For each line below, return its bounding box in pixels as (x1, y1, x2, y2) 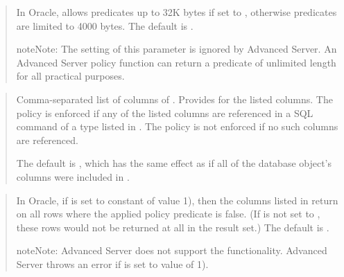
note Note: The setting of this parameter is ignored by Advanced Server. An (16, 42, 337, 56)
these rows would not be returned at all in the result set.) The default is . (16, 220, 329, 234)
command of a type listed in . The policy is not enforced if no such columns (16, 119, 338, 134)
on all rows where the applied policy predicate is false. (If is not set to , (16, 206, 320, 221)
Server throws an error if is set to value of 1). (16, 256, 209, 271)
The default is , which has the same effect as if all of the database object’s (16, 156, 332, 170)
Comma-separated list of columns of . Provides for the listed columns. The (16, 91, 333, 106)
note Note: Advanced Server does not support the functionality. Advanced (16, 243, 327, 258)
